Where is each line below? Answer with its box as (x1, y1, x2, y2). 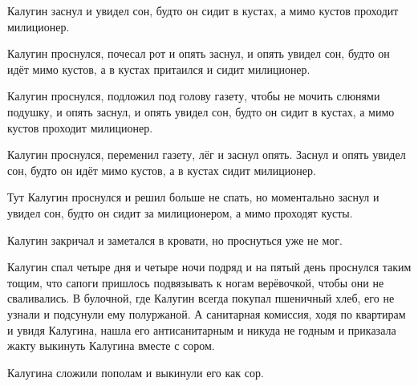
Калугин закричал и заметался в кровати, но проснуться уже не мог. (7, 231, 343, 248)
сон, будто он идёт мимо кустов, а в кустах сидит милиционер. (7, 161, 316, 178)
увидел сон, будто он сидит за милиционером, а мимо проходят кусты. (7, 204, 353, 221)
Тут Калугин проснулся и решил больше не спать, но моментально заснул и (7, 189, 379, 205)
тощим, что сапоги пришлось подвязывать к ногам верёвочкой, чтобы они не (7, 274, 384, 291)
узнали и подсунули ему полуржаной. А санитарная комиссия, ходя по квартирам (7, 305, 406, 322)
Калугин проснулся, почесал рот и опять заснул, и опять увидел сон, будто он (7, 45, 390, 62)
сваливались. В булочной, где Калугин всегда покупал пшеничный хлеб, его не (7, 290, 395, 307)
